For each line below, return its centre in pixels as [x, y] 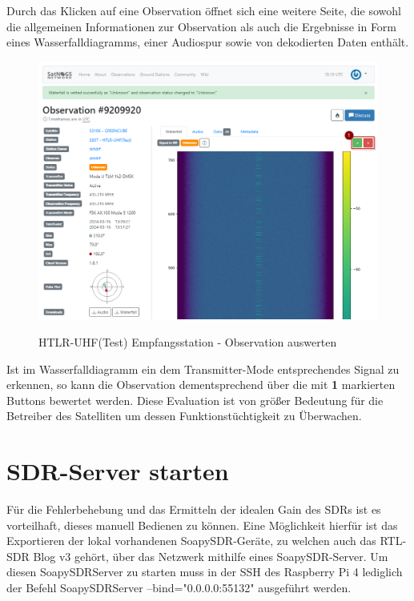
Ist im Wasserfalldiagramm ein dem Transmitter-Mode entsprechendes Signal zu [203, 369]
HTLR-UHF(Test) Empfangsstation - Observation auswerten [188, 341]
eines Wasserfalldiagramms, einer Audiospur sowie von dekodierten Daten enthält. [208, 42]
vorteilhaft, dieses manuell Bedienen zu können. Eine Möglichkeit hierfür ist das [202, 525]
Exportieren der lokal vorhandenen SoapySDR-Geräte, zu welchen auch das [191, 541]
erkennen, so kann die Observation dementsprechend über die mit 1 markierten [201, 385]
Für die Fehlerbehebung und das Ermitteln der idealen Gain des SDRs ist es [194, 509]
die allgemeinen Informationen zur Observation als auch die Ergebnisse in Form [202, 26]
